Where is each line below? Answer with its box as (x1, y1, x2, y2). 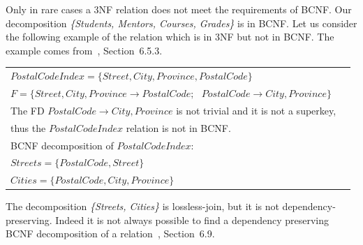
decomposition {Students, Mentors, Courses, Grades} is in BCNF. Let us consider (6, 15, 357, 30)
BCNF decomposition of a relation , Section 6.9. (6, 226, 215, 241)
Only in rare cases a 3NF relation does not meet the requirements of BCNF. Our (6, 2, 352, 16)
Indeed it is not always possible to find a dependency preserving (55, 212, 329, 227)
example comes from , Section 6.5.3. (6, 43, 163, 57)
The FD (10, 103, 45, 117)
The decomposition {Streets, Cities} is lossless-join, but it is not (6, 199, 279, 214)
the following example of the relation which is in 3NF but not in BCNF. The (6, 29, 334, 44)
